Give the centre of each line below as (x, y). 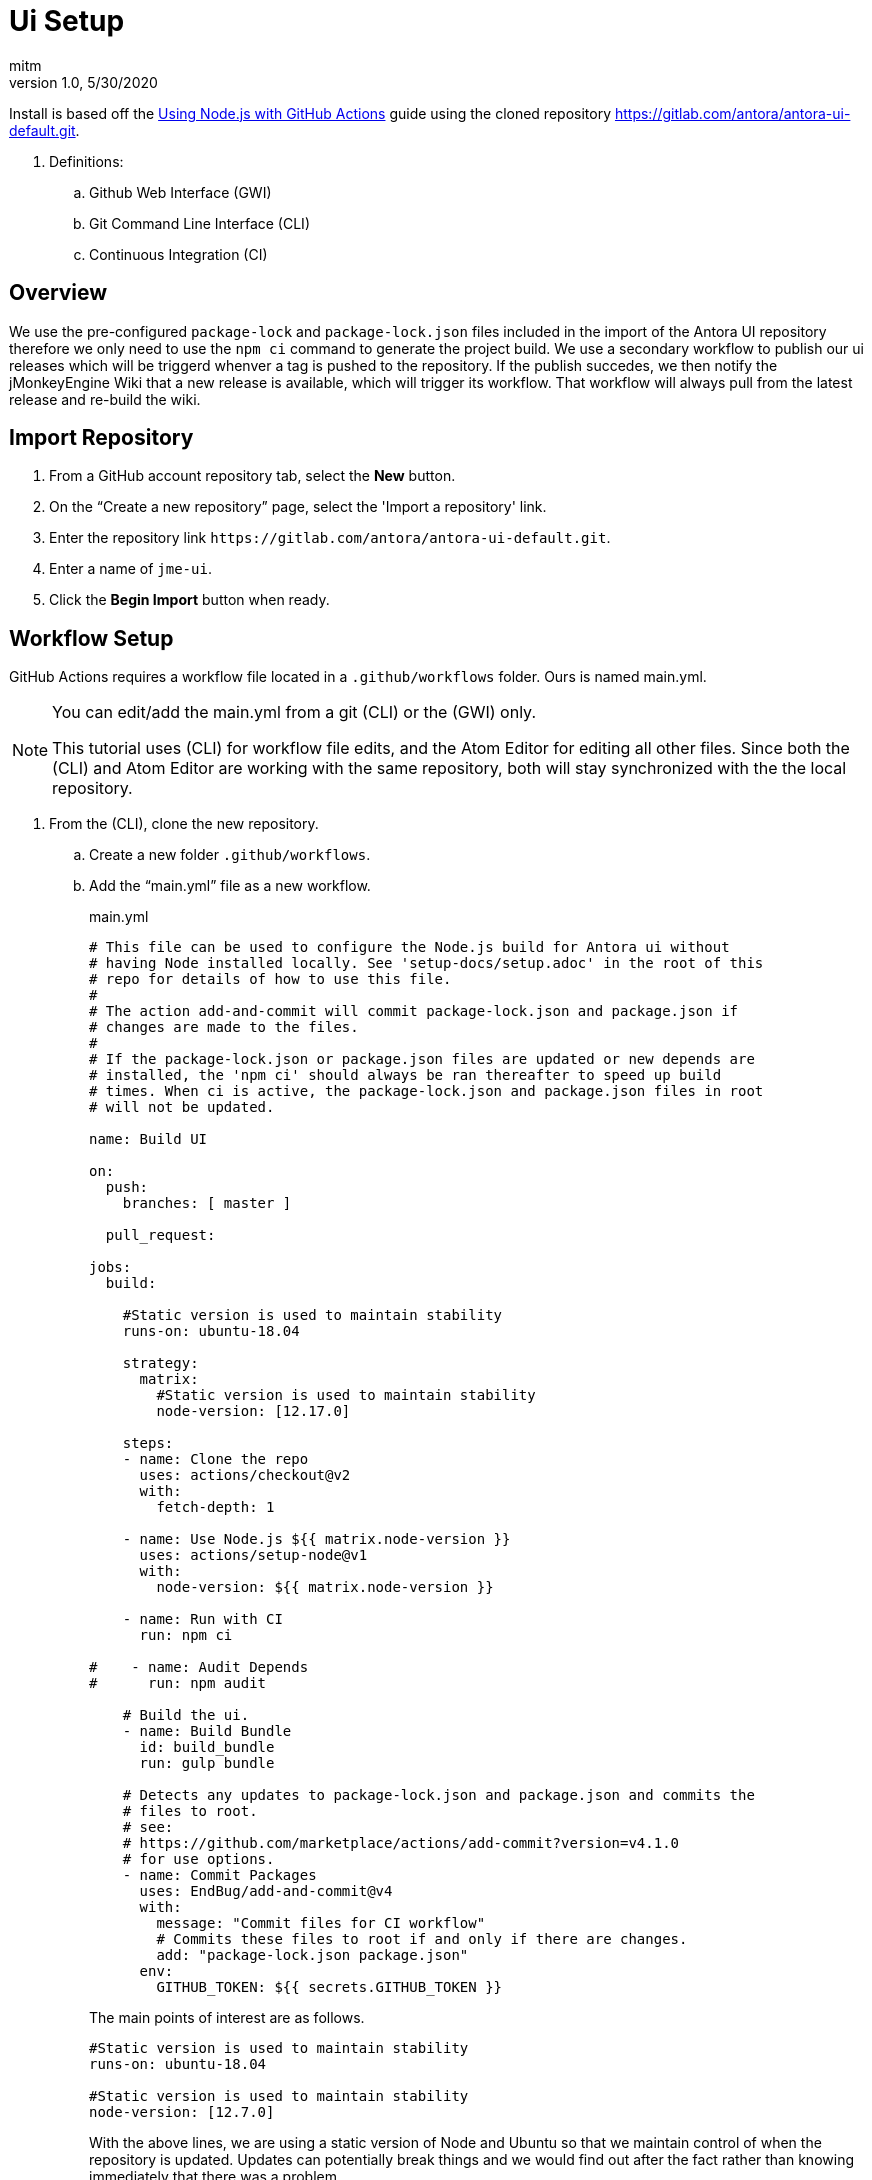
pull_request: (160, 1235)
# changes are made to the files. (224, 1027)
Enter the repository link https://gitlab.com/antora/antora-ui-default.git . (330, 538)
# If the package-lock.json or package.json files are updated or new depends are (422, 1059)
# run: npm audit (178, 1683)
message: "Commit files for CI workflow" (321, 1923)
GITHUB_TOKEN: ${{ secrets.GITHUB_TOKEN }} (329, 1987)
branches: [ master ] (207, 1203)
